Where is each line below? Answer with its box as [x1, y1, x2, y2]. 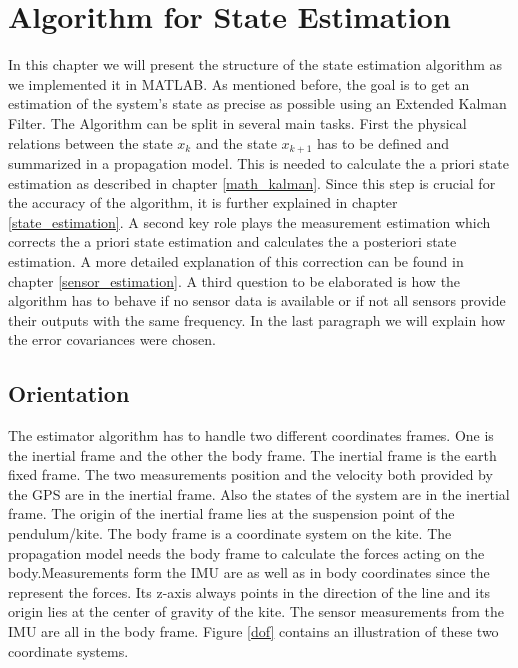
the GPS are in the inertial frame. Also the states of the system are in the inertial [8, 483, 510, 504]
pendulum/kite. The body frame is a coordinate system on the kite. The [8, 523, 452, 544]
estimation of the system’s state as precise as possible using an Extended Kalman [8, 93, 507, 114]
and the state [195, 132, 277, 153]
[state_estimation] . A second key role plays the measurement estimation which [8, 211, 491, 232]
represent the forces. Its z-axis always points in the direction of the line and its [8, 581, 491, 602]
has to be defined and [317, 132, 450, 153]
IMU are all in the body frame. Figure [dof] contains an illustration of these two [8, 621, 499, 642]
